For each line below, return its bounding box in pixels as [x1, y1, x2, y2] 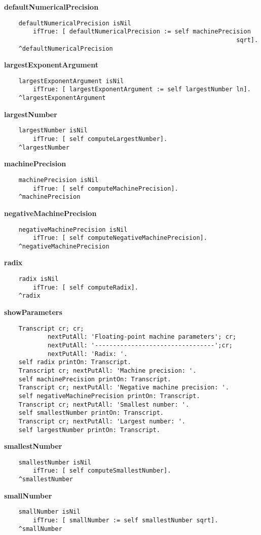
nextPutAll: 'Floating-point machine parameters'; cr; [47, 333, 237, 341]
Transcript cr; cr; [18, 325, 84, 332]
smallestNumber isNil [18, 458, 91, 466]
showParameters [4, 307, 62, 317]
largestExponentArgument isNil [18, 77, 124, 85]
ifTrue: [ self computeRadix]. [33, 283, 138, 291]
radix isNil [18, 275, 59, 283]
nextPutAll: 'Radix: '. [47, 350, 128, 358]
